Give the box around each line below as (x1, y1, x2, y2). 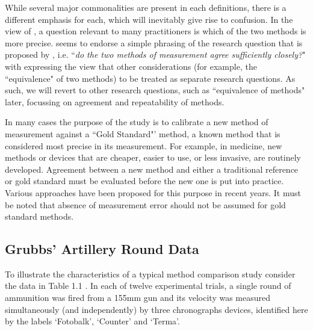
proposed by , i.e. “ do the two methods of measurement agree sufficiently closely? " (5, 48, 306, 61)
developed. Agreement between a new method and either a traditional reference (5, 162, 299, 175)
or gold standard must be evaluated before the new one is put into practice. (5, 175, 284, 187)
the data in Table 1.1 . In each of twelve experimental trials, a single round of (5, 279, 291, 292)
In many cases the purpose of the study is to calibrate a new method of (5, 116, 268, 128)
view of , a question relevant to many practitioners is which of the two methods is (5, 25, 306, 37)
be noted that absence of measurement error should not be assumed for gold (5, 198, 286, 211)
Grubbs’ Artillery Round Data (5, 240, 199, 258)
